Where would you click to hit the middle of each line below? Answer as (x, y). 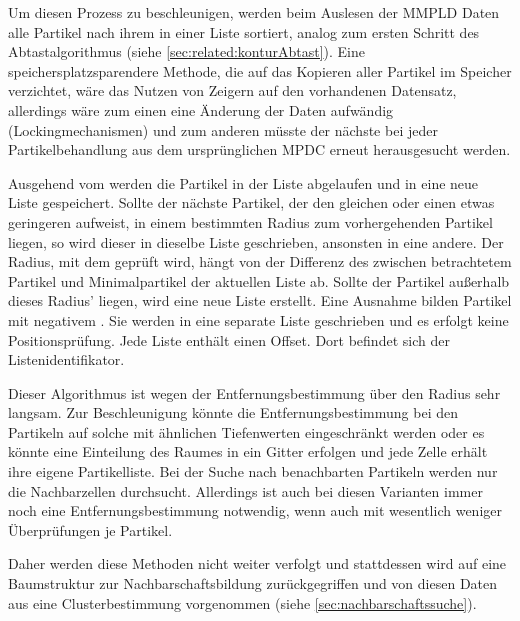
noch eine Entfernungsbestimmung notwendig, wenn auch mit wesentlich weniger (255, 510)
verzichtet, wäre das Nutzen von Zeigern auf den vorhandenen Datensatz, (232, 90)
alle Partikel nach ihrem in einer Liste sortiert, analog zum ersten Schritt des (244, 31)
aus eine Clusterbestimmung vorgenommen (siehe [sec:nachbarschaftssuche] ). (242, 602)
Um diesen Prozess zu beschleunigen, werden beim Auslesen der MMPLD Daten (254, 12)
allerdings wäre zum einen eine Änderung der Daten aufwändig (201, 109)
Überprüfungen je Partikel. (90, 529)
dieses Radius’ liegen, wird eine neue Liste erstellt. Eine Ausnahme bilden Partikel (260, 300)
